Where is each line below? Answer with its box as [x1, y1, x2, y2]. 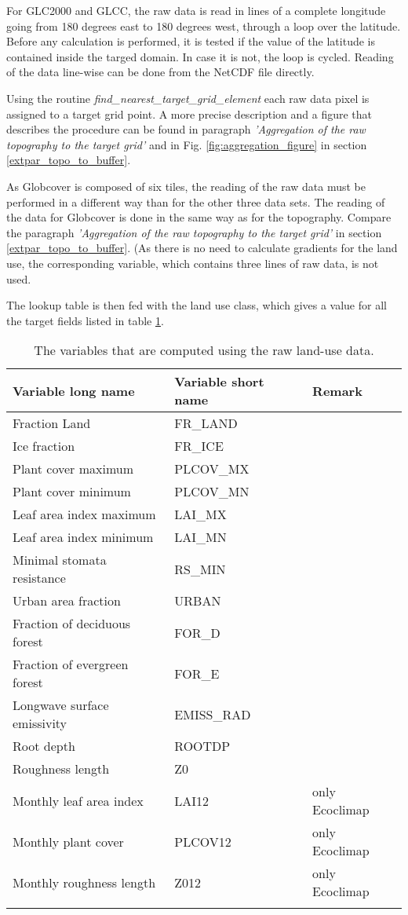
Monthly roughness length [13, 873, 156, 891]
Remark [312, 381, 362, 400]
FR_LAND [174, 414, 238, 433]
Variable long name [13, 381, 135, 400]
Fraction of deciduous [13, 614, 131, 633]
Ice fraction [13, 437, 75, 456]
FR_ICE [174, 437, 224, 456]
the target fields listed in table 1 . [6, 312, 164, 328]
